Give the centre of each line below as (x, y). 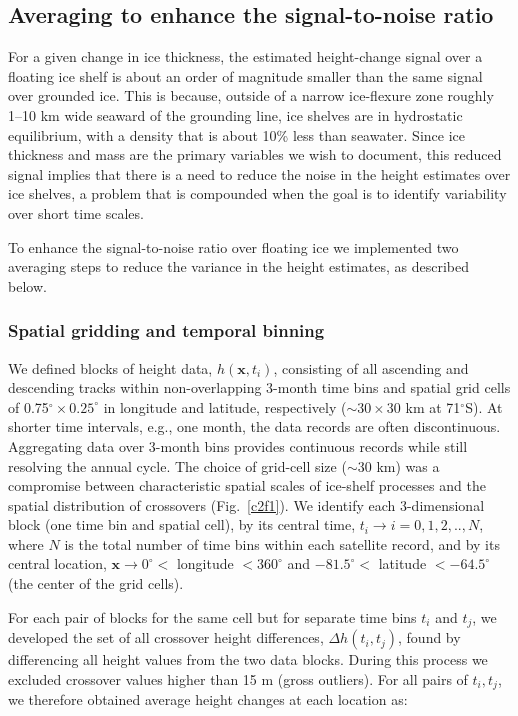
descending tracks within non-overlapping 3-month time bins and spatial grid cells (259, 387)
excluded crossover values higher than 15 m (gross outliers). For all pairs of (238, 678)
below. (27, 285)
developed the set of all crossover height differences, (166, 637)
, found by (429, 637)
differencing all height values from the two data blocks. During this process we (248, 659)
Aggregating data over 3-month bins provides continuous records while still (238, 445)
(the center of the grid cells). (96, 583)
